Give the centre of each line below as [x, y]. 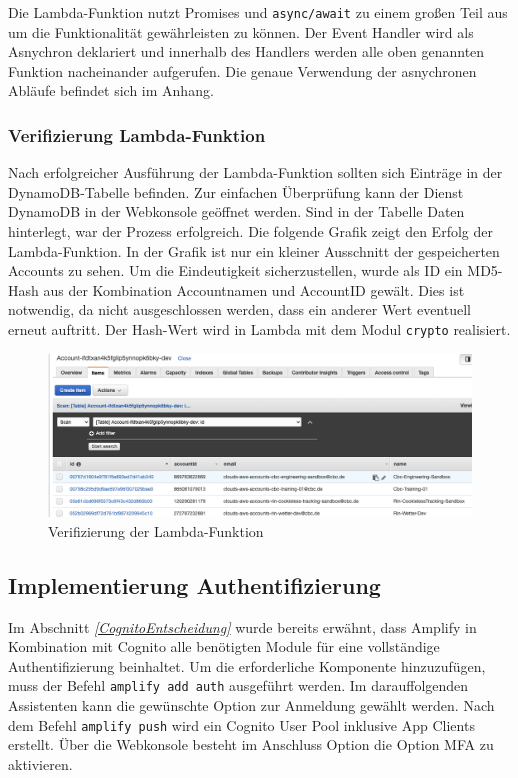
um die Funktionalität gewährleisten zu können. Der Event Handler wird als [241, 31]
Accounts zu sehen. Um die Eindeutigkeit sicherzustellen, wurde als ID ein [235, 270]
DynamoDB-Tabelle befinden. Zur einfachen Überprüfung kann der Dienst [236, 191]
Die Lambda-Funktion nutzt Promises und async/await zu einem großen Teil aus [258, 12]
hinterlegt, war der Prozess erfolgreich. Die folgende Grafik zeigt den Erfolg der [250, 231]
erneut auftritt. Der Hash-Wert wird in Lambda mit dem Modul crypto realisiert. [259, 329]
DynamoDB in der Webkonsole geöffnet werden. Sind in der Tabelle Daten [236, 211]
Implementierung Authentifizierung [194, 584]
